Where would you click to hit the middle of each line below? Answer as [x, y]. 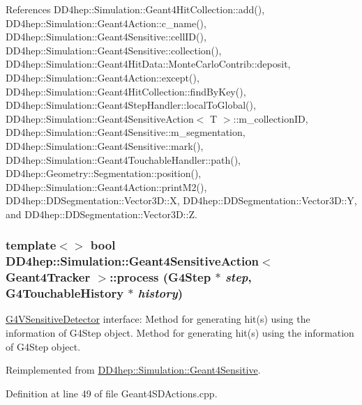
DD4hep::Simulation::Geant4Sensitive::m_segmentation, [126, 132]
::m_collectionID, [271, 118]
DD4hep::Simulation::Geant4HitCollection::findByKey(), [126, 91]
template [31, 245]
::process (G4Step [160, 277]
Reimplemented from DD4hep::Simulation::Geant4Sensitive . [133, 370]
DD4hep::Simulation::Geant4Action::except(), [103, 77]
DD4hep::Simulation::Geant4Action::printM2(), [106, 186]
